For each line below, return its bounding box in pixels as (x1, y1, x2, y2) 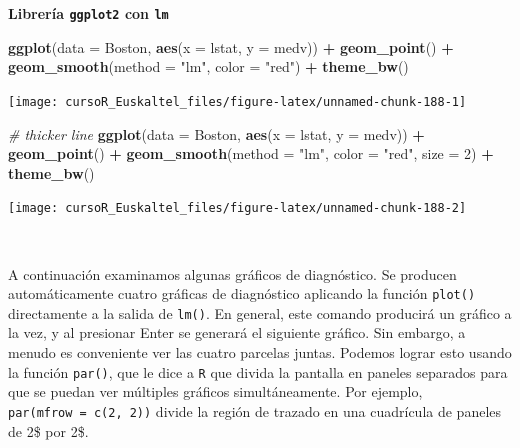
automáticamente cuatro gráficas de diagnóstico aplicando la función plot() (8, 283, 476, 304)
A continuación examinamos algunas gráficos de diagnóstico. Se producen (8, 263, 457, 284)
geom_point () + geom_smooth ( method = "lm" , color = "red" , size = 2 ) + (8, 143, 494, 164)
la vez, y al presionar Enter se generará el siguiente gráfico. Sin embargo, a (8, 322, 466, 343)
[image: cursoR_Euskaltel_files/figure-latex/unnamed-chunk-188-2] (8, 201, 467, 216)
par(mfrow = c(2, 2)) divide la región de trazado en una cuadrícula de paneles (8, 400, 502, 421)
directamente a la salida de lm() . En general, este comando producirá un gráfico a (8, 302, 512, 323)
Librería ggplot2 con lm (8, 3, 169, 23)
